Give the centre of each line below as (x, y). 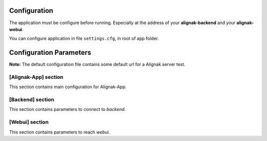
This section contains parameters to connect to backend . (67, 109)
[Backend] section (32, 100)
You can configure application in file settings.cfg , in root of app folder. (84, 38)
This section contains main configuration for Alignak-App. (68, 87)
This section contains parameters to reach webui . (60, 132)
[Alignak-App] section (36, 77)
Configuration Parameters (50, 53)
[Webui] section (29, 122)
